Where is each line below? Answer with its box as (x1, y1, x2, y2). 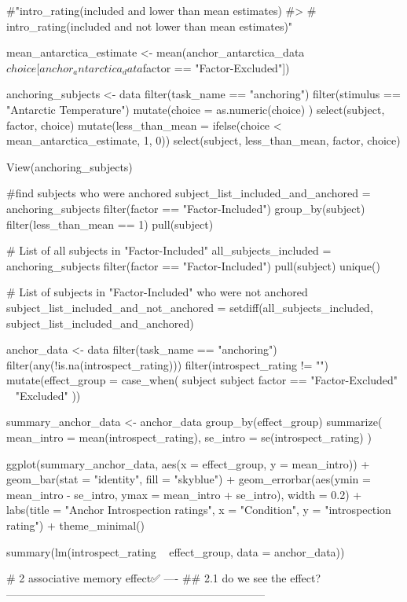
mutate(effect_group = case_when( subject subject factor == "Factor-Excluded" (6, 372, 398, 388)
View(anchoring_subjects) (6, 158, 133, 174)
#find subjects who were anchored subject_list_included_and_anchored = (6, 185, 371, 201)
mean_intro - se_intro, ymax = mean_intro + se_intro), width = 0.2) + (6, 486, 362, 502)
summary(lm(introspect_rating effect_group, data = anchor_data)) (6, 543, 345, 560)
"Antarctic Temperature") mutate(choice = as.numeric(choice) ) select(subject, (6, 101, 385, 117)
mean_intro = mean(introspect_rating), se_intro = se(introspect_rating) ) (6, 429, 372, 446)
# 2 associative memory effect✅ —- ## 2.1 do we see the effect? (6, 570, 321, 586)
